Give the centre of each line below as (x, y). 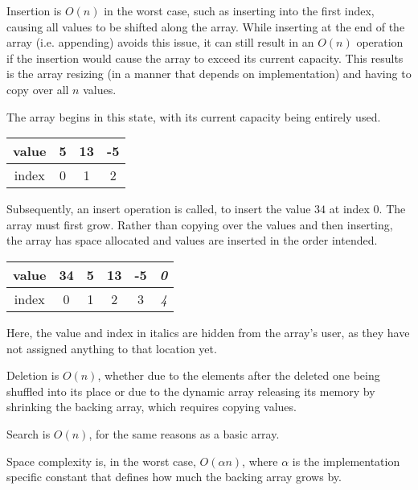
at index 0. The (367, 209)
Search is (29, 433)
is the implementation (346, 461)
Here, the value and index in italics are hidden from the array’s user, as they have (208, 332)
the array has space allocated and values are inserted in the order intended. (192, 240)
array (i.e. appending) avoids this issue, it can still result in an (160, 42)
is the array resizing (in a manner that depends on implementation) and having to (209, 74)
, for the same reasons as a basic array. (184, 433)
